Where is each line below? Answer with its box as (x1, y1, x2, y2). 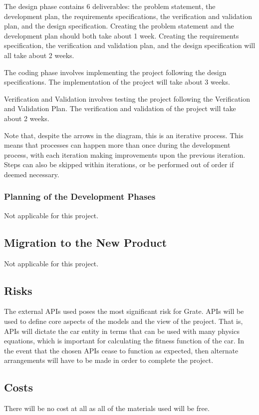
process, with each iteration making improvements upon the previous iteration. (4, 149, 246, 160)
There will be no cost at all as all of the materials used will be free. (4, 403, 210, 413)
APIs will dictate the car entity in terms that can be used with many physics (4, 325, 240, 336)
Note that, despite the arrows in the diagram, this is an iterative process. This (4, 130, 244, 140)
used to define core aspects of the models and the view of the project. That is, (4, 315, 243, 326)
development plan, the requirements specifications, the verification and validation (4, 11, 252, 21)
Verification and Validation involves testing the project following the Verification (4, 93, 251, 104)
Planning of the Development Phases (4, 190, 156, 203)
